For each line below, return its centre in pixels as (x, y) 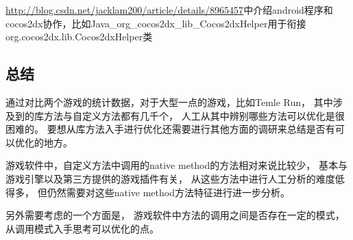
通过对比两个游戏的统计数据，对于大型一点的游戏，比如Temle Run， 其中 (169, 102)
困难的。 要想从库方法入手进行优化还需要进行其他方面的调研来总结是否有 (170, 129)
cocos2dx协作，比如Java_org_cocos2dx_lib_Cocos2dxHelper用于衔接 (156, 23)
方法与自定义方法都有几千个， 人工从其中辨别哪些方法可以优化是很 (194, 115)
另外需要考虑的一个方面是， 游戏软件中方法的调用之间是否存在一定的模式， (175, 215)
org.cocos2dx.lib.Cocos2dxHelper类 (79, 37)
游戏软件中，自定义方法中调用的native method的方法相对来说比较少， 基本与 (176, 165)
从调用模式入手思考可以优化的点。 (82, 228)
